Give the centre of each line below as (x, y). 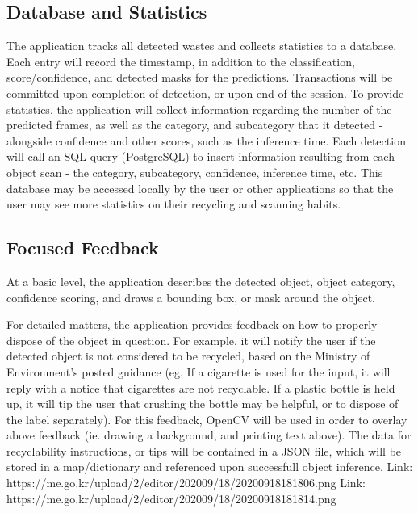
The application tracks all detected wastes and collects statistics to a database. (202, 46)
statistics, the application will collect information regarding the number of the (199, 109)
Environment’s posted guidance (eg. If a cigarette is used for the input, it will (199, 371)
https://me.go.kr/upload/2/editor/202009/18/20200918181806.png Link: (186, 483)
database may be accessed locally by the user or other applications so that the (200, 188)
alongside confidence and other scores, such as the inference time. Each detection (206, 140)
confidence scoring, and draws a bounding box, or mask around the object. (191, 297)
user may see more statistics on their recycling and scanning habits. (174, 204)
